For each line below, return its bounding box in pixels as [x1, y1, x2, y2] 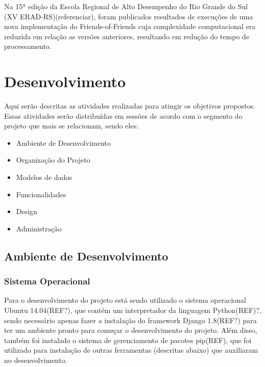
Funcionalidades [16, 189, 66, 199]
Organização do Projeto [16, 154, 90, 165]
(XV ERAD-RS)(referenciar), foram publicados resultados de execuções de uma [4, 11, 253, 21]
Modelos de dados [16, 172, 72, 182]
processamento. [4, 41, 52, 51]
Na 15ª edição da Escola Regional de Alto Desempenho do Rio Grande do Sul [4, 1, 248, 11]
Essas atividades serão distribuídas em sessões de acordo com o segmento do [4, 110, 243, 121]
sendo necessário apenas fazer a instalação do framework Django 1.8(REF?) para [4, 314, 257, 325]
